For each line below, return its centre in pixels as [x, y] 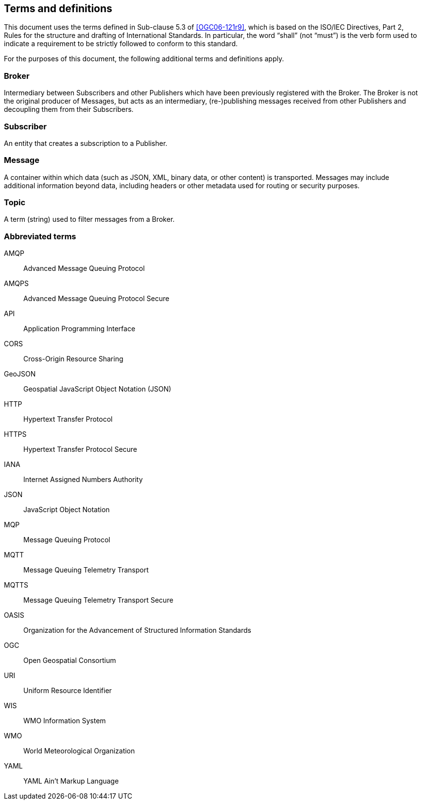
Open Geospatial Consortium [70, 661]
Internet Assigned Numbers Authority [83, 480]
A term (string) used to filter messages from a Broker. [89, 219]
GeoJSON [20, 374]
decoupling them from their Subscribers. [69, 109]
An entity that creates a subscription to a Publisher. [86, 143]
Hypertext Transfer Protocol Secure [80, 449]
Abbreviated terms [40, 236]
